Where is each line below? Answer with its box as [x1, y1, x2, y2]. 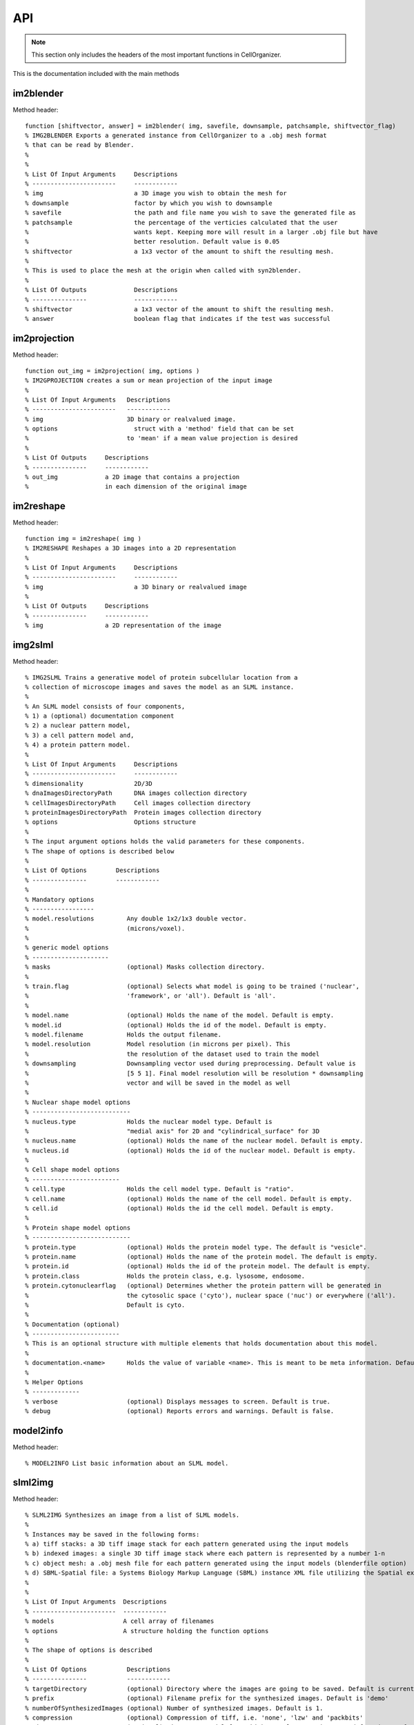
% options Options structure [25, 818, 197, 826]
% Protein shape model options [25, 1223, 131, 1232]
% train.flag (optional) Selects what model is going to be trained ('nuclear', [25, 983, 360, 990]
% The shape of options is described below [25, 847, 175, 855]
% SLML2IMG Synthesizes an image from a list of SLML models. [25, 1511, 240, 1519]
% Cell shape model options [25, 1166, 120, 1174]
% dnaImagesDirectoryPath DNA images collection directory [25, 789, 248, 797]
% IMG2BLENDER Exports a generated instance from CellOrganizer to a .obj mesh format [25, 132, 327, 139]
